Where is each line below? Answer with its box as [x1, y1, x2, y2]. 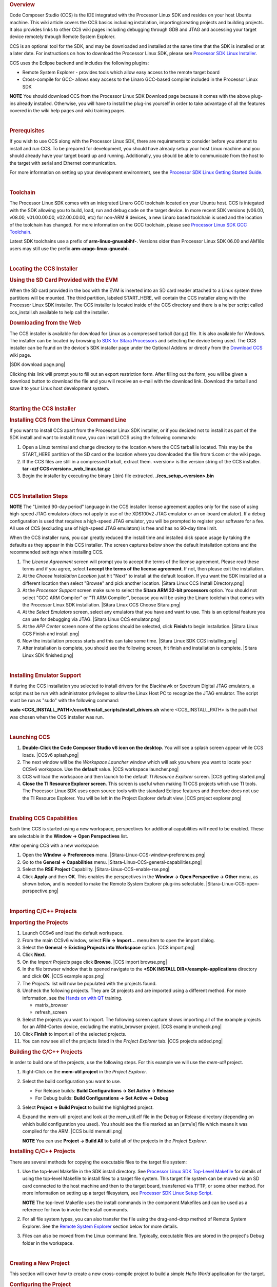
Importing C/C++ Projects [9, 908, 77, 915]
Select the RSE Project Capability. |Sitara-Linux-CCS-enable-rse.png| [22, 866, 170, 873]
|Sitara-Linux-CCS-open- [206, 881, 260, 887]
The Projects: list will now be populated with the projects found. [22, 980, 157, 986]
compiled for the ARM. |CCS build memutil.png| [22, 1128, 123, 1135]
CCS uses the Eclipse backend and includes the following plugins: [9, 60, 149, 66]
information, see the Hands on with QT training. [22, 995, 123, 1001]
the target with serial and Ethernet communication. [9, 160, 116, 166]
